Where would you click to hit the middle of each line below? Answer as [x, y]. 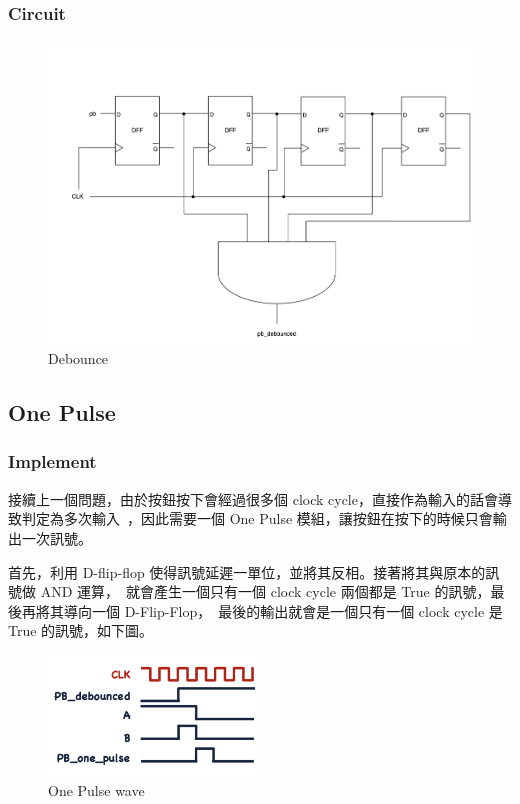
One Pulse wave [96, 790]
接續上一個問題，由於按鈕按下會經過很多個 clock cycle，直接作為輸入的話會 [253, 498]
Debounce [78, 358]
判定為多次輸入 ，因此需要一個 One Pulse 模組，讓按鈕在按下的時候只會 [257, 518]
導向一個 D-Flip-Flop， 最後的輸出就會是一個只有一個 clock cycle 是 [283, 610]
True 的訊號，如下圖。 [81, 630]
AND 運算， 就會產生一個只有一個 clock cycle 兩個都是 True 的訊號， [265, 591]
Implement [52, 461]
